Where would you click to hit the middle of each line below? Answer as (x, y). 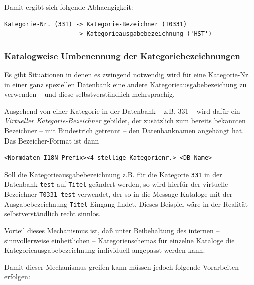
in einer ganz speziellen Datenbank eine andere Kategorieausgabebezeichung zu (125, 84)
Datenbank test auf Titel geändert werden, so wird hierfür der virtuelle (116, 184)
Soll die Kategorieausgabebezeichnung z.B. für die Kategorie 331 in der (113, 174)
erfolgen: (17, 277)
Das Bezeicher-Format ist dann (52, 140)
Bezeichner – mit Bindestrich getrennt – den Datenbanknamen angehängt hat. (124, 130)
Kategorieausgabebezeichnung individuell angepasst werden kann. (105, 250)
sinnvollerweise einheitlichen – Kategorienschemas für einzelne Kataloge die (119, 240)
